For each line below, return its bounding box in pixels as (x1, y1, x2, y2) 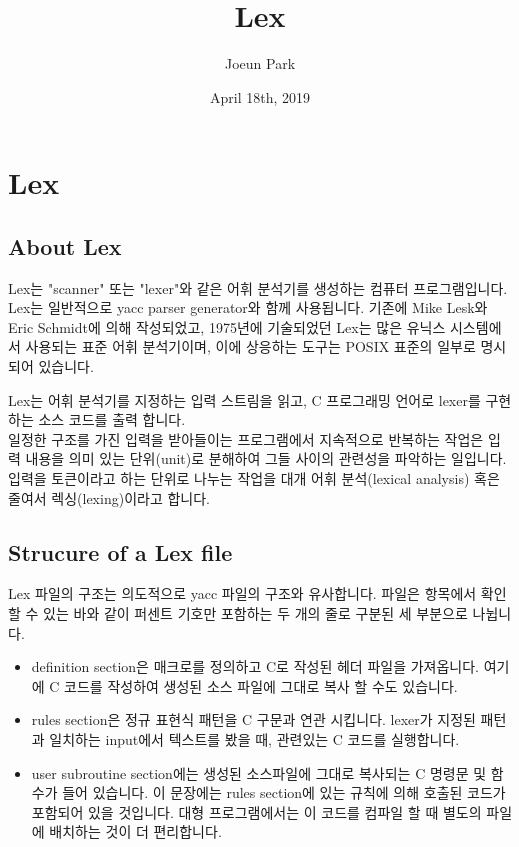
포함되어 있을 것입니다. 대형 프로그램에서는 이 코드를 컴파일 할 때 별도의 (31, 801, 482, 822)
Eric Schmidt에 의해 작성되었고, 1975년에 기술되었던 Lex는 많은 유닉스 (8, 316, 446, 337)
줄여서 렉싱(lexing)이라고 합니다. (8, 487, 210, 508)
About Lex (8, 230, 122, 261)
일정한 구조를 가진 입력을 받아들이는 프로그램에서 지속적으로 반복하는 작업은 (8, 428, 484, 449)
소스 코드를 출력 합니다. (38, 409, 186, 430)
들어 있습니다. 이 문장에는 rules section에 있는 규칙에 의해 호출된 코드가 (62, 782, 506, 803)
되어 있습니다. (8, 356, 94, 377)
